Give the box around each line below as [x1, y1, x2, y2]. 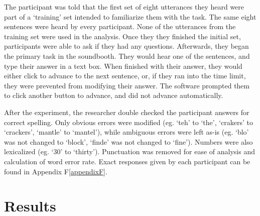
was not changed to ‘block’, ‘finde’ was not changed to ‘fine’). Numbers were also [4, 136, 253, 147]
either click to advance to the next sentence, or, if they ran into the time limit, [4, 70, 246, 81]
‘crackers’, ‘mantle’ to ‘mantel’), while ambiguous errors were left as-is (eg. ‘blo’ [4, 127, 249, 137]
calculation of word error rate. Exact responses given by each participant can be [4, 156, 250, 166]
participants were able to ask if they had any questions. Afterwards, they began [4, 41, 249, 51]
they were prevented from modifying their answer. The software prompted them [4, 80, 250, 90]
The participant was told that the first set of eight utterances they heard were [4, 2, 244, 12]
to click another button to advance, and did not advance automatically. [4, 90, 223, 100]
